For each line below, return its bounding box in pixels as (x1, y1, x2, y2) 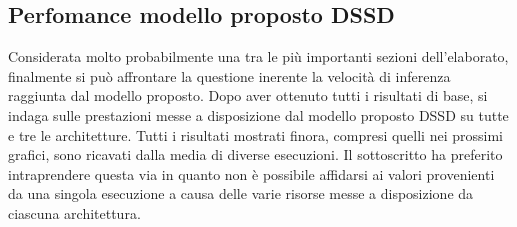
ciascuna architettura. (8, 202, 141, 223)
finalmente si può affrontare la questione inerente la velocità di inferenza (8, 65, 451, 86)
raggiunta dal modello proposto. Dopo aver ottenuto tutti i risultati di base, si (8, 85, 488, 106)
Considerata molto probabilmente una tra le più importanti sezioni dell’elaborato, (8, 46, 509, 67)
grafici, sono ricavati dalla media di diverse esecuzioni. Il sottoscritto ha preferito (8, 144, 503, 165)
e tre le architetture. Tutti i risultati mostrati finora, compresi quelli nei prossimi (8, 124, 503, 145)
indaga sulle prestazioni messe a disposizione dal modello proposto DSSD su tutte (8, 104, 509, 125)
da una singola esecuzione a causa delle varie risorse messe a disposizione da (8, 183, 474, 204)
